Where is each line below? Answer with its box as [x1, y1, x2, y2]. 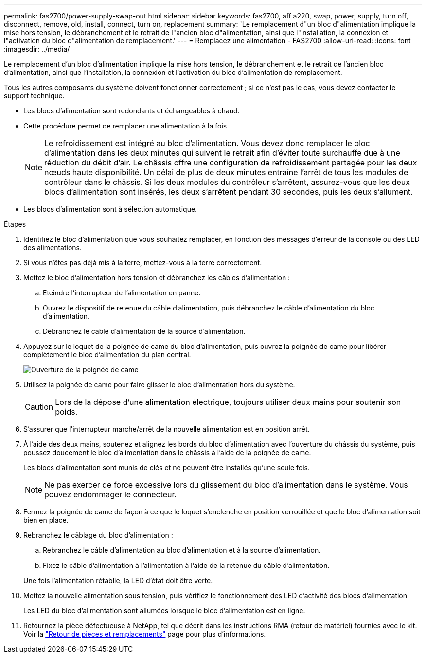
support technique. [4, 91, 65, 100]
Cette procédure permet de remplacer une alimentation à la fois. [23, 122, 229, 130]
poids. [55, 407, 78, 417]
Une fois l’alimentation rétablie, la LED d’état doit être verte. [23, 576, 213, 584]
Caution [25, 402, 53, 412]
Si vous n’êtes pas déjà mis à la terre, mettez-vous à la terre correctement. [23, 258, 262, 267]
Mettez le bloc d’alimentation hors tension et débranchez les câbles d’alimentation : [23, 274, 290, 282]
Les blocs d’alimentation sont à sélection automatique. [23, 205, 197, 213]
